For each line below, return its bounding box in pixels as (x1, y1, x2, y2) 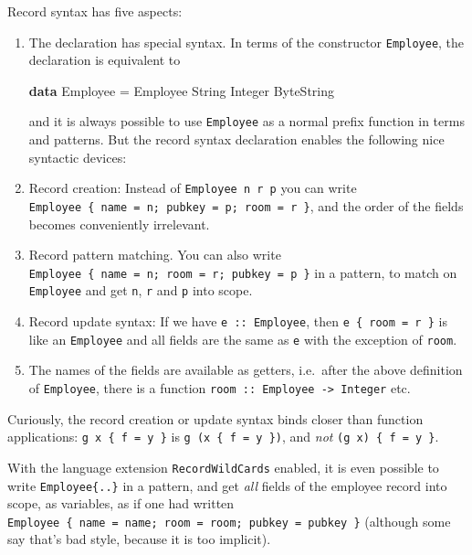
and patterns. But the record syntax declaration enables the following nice (28, 130, 445, 149)
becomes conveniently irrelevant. (28, 214, 210, 233)
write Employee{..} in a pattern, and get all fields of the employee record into (7, 475, 447, 495)
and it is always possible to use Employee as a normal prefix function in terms (28, 112, 465, 131)
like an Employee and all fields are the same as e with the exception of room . (28, 329, 457, 348)
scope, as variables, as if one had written (7, 494, 235, 513)
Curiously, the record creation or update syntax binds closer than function (7, 409, 424, 428)
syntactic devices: (28, 147, 127, 166)
